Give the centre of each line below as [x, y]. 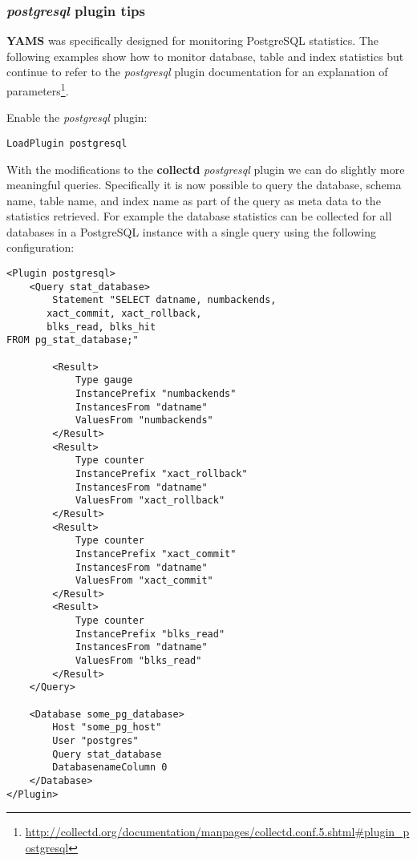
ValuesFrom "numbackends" [144, 420]
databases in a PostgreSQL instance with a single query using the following [191, 231]
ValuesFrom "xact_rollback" [150, 501]
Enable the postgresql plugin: [77, 117]
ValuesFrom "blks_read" [138, 661]
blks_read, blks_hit [101, 327]
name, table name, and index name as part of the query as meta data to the [194, 200]
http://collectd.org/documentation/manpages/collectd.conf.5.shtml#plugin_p [217, 832]
